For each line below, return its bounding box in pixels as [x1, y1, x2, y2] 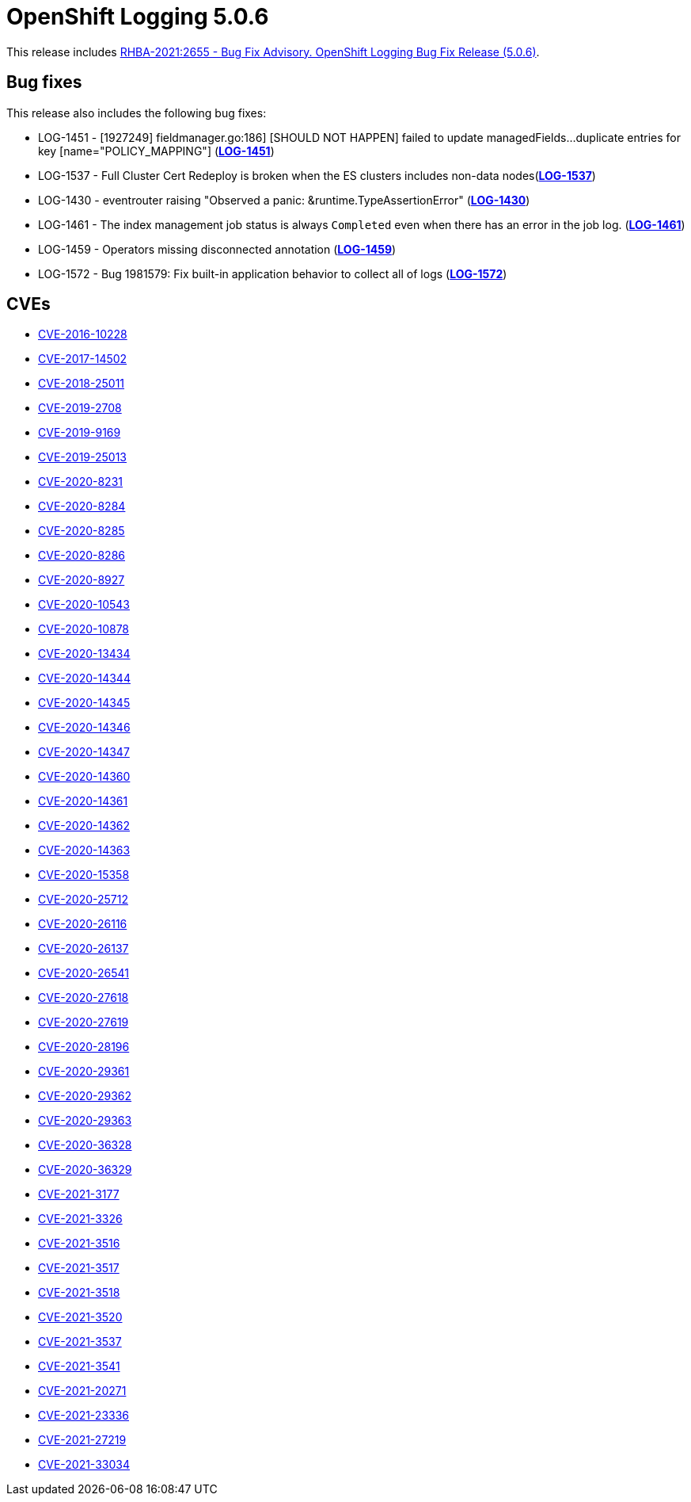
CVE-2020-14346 [38, 720, 131, 735]
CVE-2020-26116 [38, 917, 127, 931]
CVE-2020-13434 [38, 647, 131, 661]
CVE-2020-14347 [38, 745, 130, 759]
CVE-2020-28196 [38, 1040, 130, 1054]
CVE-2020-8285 [38, 524, 125, 538]
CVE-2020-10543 [38, 598, 130, 612]
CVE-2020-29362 [38, 1089, 132, 1103]
